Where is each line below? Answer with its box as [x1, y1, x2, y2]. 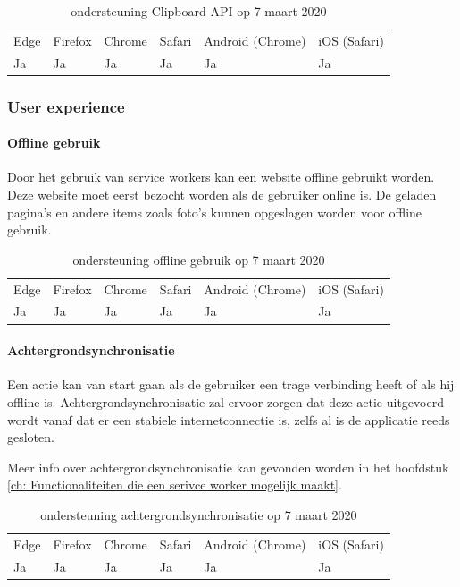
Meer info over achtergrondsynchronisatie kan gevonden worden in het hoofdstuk [7, 457, 449, 476]
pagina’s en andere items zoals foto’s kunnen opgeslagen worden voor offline [7, 202, 422, 221]
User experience [7, 95, 125, 117]
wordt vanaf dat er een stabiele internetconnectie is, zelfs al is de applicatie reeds [7, 410, 450, 429]
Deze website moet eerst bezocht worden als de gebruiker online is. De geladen [7, 185, 437, 204]
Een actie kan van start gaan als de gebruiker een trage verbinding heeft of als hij [7, 375, 455, 394]
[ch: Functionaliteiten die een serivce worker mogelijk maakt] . [7, 475, 342, 494]
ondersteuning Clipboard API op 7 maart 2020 [71, 2, 327, 20]
